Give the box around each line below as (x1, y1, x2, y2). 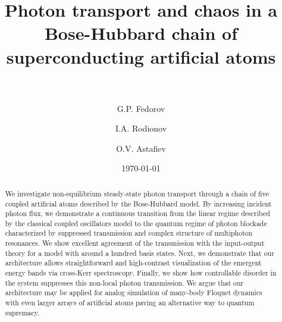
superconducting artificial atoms (6, 44, 276, 68)
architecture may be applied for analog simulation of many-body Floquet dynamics (5, 287, 262, 298)
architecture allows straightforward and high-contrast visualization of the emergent (5, 258, 262, 268)
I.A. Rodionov (115, 122, 167, 135)
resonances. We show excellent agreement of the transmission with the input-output (5, 238, 265, 248)
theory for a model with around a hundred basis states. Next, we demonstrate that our (5, 248, 274, 258)
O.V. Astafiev (116, 142, 166, 154)
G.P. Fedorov (117, 102, 165, 114)
